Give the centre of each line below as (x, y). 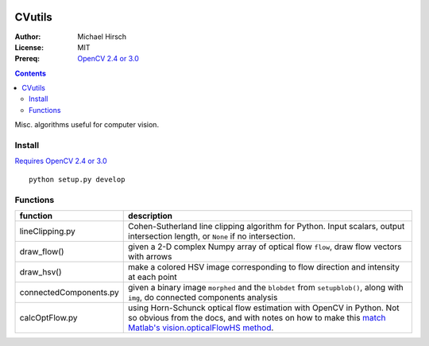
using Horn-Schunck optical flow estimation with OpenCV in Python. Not (264, 308)
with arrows (150, 256)
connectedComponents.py (69, 292)
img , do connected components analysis (203, 297)
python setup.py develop (77, 179)
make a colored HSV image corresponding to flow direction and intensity (264, 266)
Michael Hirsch (102, 37)
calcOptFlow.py (48, 317)
